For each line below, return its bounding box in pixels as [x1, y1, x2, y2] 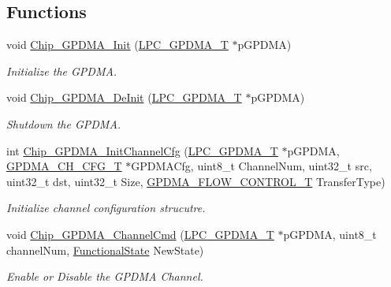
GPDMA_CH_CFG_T [6, 158, 122, 174]
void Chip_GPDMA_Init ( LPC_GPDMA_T [6, 36, 229, 53]
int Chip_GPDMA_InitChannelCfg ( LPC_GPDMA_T [6, 142, 278, 158]
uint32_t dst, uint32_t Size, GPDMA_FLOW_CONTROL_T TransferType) [6, 173, 385, 189]
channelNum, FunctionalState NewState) [6, 241, 204, 258]
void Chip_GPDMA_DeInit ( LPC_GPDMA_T [6, 89, 242, 106]
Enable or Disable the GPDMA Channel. [6, 268, 203, 285]
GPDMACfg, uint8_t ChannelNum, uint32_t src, [131, 158, 372, 174]
